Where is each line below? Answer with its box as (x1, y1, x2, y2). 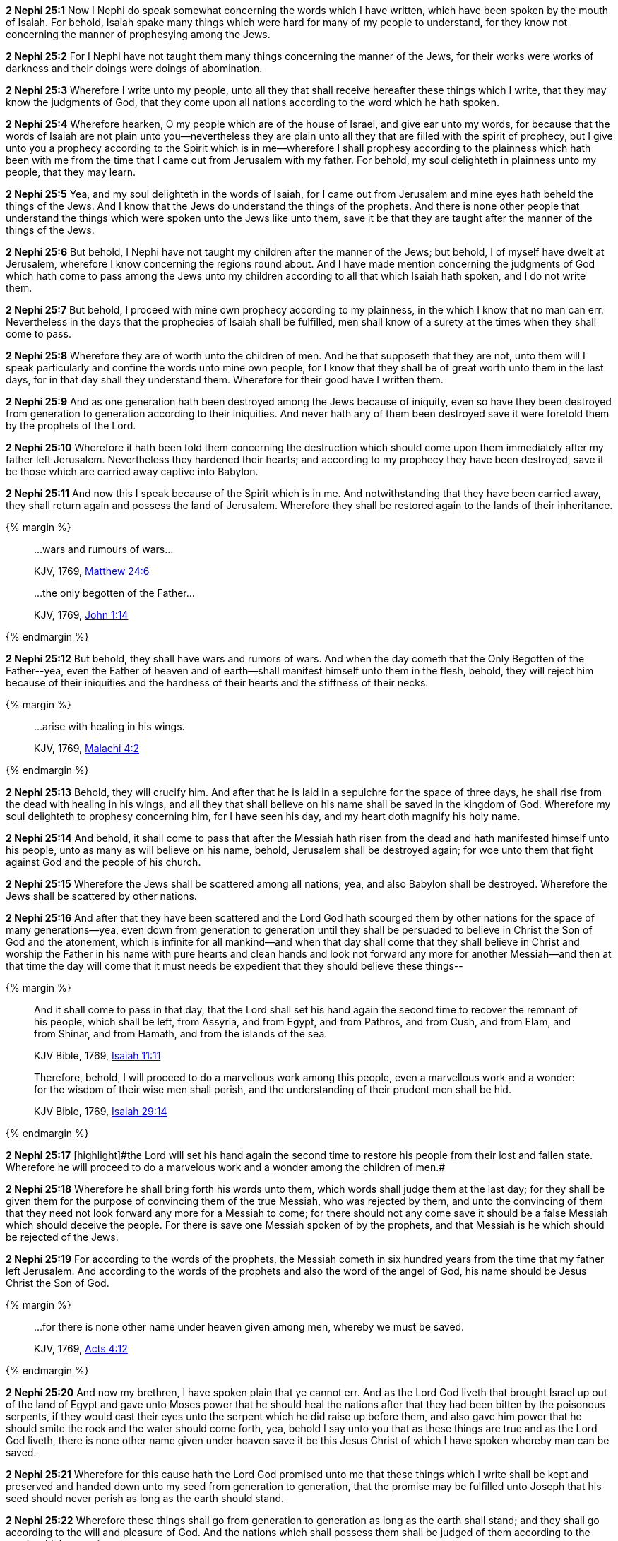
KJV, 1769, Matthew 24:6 (34, 565, 150, 577)
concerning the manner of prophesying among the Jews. (6, 28, 271, 40)
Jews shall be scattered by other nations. (6, 890, 197, 902)
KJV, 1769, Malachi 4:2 (34, 742, 140, 754)
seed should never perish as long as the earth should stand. (6, 1492, 285, 1504)
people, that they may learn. (6, 166, 136, 178)
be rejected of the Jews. (6, 1231, 119, 1243)
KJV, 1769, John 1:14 (34, 609, 129, 621)
